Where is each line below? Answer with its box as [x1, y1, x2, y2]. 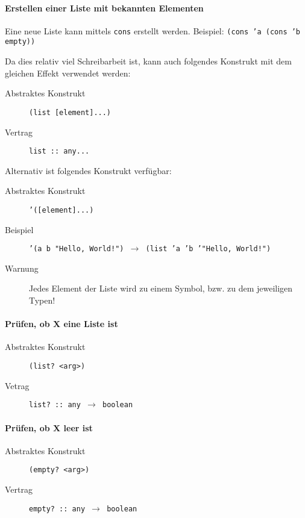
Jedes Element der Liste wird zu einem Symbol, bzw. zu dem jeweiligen [29, 282, 293, 295]
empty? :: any [29, 504, 86, 513]
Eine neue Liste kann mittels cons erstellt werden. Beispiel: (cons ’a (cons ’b [5, 24, 301, 37]
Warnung [5, 261, 39, 274]
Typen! [29, 294, 55, 307]
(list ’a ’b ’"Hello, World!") [145, 245, 271, 254]
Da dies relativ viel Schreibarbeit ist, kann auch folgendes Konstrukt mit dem [5, 55, 292, 67]
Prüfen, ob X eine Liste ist [5, 317, 118, 330]
